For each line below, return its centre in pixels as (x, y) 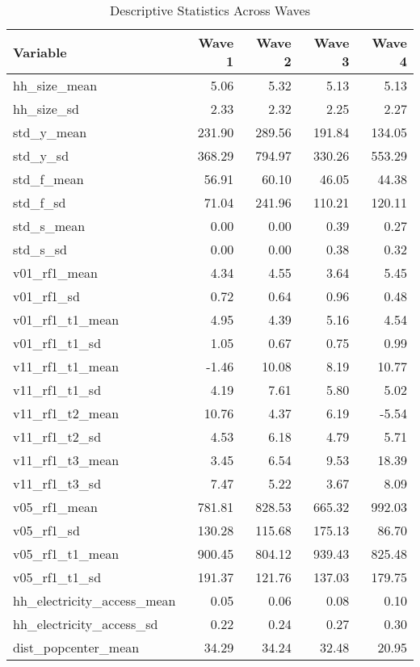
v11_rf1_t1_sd (57, 390)
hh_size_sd (46, 109)
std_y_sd (41, 155)
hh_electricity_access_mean (94, 600)
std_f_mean (48, 179)
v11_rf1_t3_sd (57, 483)
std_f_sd (40, 202)
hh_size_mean (55, 85)
